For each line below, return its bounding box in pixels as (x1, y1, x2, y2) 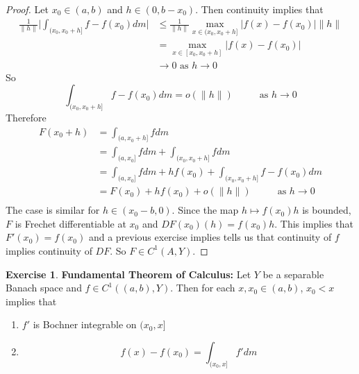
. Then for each (170, 280, 235, 295)
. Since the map (172, 203, 239, 217)
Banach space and (6, 280, 82, 295)
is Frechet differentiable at (15, 216, 126, 230)
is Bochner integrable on (33, 317, 137, 332)
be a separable (262, 266, 324, 281)
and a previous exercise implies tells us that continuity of (88, 230, 332, 244)
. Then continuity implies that (195, 2, 324, 16)
